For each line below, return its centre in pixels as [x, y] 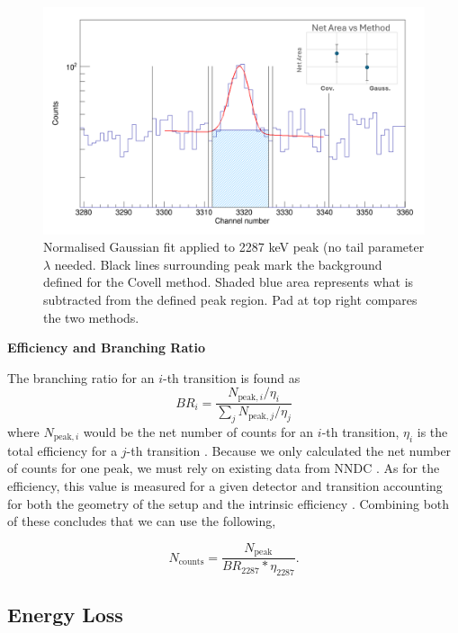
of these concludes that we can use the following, [142, 521]
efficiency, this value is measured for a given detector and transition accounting [225, 485]
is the [432, 431]
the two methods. [91, 317]
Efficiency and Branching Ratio [107, 348]
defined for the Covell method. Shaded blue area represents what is [229, 282]
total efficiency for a [63, 450]
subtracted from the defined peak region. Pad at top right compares [230, 299]
